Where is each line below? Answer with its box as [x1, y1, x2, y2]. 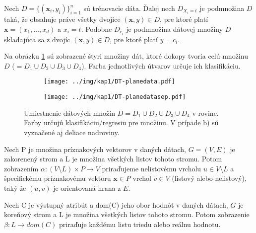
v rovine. [192, 107, 219, 118]
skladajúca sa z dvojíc [4, 34, 70, 44]
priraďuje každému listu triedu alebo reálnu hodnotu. [59, 219, 221, 229]
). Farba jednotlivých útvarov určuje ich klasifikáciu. [81, 60, 241, 71]
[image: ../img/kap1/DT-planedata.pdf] [44, 78, 175, 85]
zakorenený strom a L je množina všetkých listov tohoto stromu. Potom [4, 154, 222, 164]
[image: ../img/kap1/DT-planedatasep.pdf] [44, 93, 186, 101]
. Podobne [81, 23, 112, 34]
